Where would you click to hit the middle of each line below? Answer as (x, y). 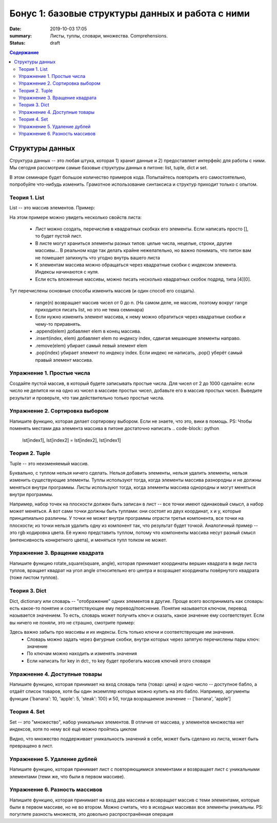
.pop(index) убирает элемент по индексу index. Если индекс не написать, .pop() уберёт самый (139, 353)
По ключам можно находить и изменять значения (82, 654)
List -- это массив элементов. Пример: (52, 208)
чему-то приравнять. (58, 324)
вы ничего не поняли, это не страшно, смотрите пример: (72, 622)
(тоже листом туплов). (34, 578)
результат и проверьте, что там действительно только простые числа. (87, 398)
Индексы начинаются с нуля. (67, 272)
